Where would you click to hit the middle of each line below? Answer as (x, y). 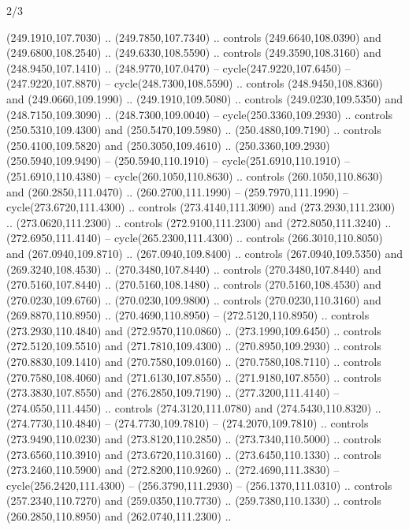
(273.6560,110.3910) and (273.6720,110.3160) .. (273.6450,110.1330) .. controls (194, 454)
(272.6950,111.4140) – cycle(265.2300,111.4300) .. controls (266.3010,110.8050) (195, 238)
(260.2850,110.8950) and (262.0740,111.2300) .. (119, 516)
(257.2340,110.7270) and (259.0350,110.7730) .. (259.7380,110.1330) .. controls (194, 500)
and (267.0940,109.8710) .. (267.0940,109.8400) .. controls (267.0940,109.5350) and (204, 253)
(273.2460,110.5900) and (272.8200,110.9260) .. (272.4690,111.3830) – (173, 470)
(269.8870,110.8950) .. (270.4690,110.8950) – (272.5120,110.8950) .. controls (188, 315)
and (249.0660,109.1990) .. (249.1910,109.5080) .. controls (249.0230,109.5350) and (204, 98)
